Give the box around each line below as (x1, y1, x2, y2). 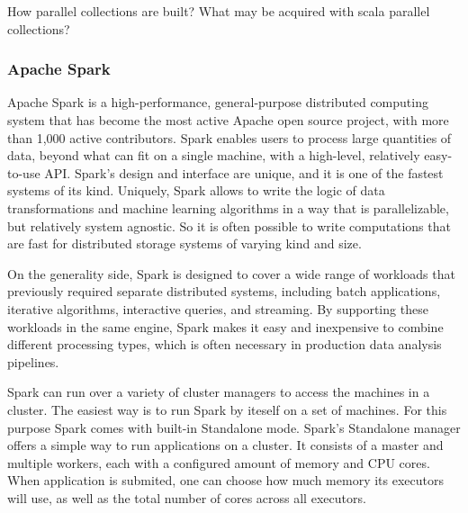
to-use (7, 163, 40, 182)
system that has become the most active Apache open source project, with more (7, 111, 449, 129)
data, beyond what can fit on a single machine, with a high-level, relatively (7, 146, 420, 165)
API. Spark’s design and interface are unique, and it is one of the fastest (44, 163, 444, 182)
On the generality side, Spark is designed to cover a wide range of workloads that (7, 264, 455, 283)
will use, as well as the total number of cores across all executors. (7, 488, 366, 507)
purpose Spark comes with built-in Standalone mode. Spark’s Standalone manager (7, 418, 461, 436)
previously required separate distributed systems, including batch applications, (7, 282, 441, 301)
